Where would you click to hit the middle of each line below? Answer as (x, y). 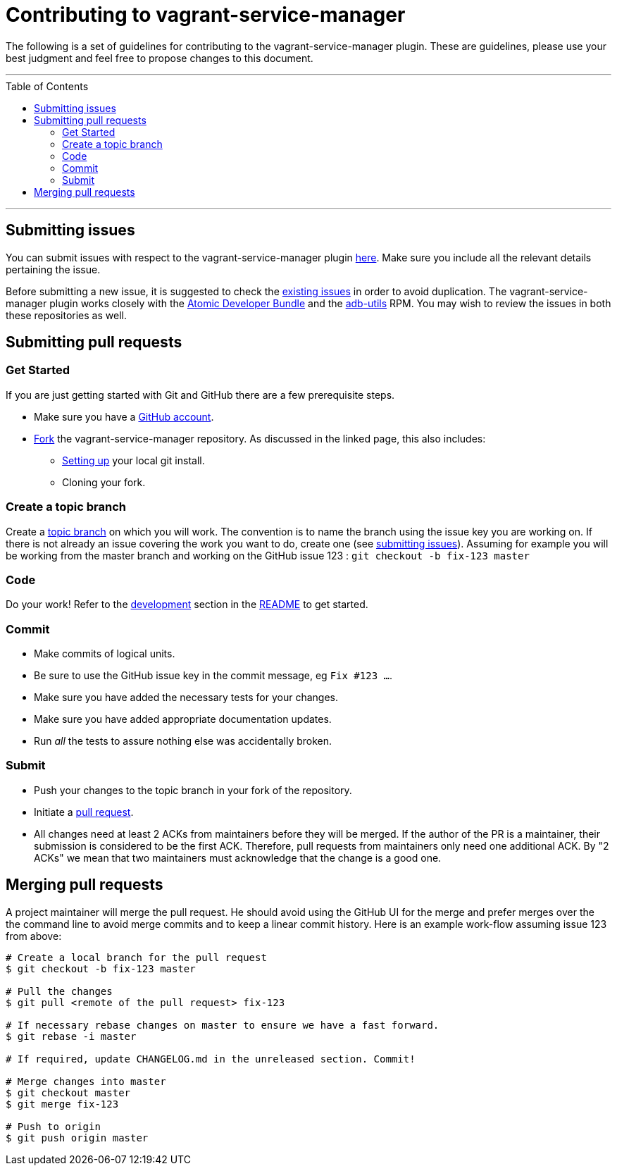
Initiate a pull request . (84, 812)
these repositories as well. (66, 315)
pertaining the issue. (53, 269)
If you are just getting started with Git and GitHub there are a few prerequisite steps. (200, 395)
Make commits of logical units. (105, 654)
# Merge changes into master (86, 1081)
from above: (34, 936)
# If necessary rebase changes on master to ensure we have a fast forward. (223, 1025)
